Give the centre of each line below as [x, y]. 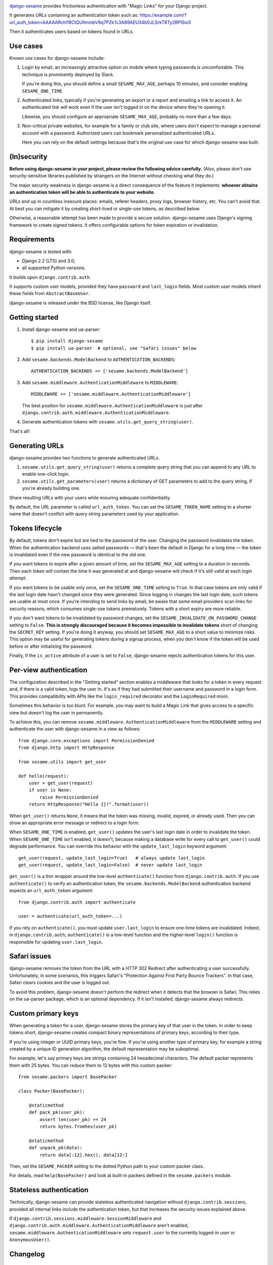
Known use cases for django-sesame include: [57, 58]
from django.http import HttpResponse [66, 748]
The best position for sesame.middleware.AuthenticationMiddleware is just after [112, 405]
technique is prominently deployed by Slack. [68, 74]
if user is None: [50, 790]
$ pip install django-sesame [67, 341]
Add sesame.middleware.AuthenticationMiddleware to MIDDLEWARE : [100, 383]
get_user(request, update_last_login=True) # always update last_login [112, 858]
